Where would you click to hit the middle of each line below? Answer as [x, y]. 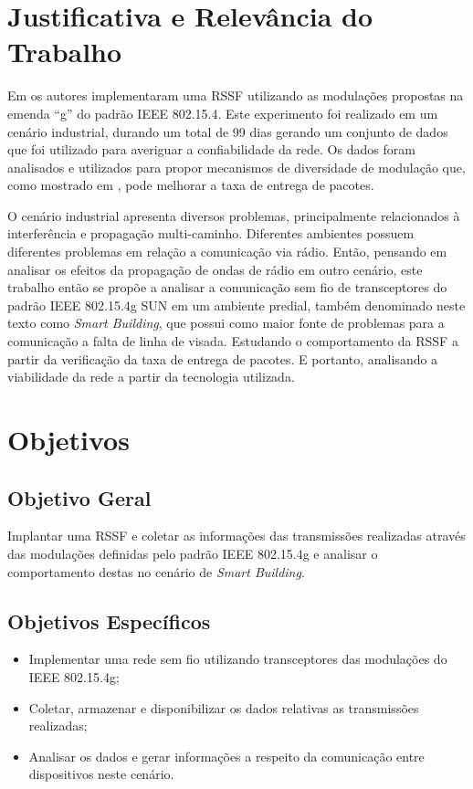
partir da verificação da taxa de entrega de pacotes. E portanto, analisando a [223, 358]
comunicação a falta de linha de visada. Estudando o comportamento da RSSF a [233, 341]
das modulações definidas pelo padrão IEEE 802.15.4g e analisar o [193, 553]
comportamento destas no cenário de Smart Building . [156, 571]
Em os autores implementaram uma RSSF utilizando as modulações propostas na [236, 95]
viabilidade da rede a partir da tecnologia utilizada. [151, 377]
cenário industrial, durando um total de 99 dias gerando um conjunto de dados [228, 131]
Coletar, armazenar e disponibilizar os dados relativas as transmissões [224, 707]
